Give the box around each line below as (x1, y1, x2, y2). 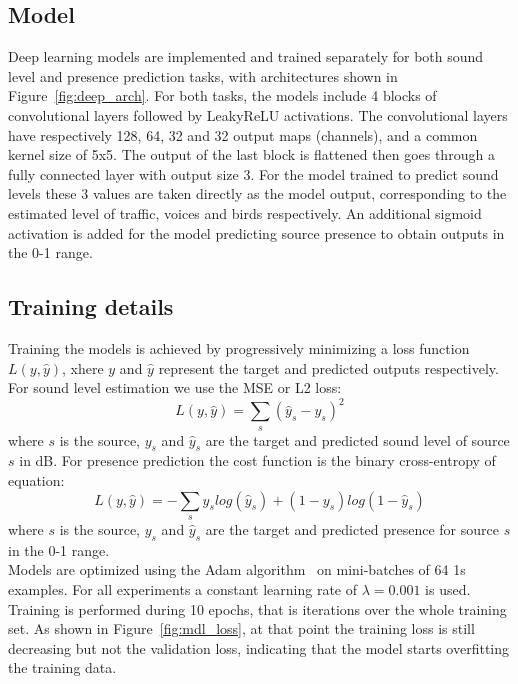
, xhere (62, 357, 104, 378)
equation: (8, 470, 65, 490)
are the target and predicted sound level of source (205, 429, 510, 450)
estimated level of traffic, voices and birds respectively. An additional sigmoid (8, 202, 482, 223)
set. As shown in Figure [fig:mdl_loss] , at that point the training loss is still (8, 618, 475, 639)
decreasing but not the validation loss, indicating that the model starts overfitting (8, 637, 510, 658)
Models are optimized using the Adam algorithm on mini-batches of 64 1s (8, 559, 466, 580)
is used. (425, 578, 471, 599)
